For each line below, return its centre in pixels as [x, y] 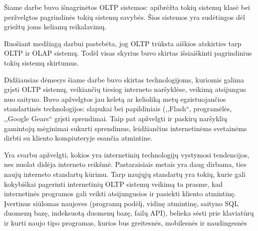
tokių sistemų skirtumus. [42, 62]
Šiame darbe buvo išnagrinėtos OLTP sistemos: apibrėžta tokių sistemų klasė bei [127, 7]
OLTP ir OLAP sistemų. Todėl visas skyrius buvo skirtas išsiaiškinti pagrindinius [128, 53]
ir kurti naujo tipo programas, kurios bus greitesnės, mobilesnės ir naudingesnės [126, 222]
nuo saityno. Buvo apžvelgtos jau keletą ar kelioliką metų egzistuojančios [115, 99]
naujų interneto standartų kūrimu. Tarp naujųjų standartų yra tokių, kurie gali [125, 174]
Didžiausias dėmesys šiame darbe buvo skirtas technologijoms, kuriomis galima [124, 79]
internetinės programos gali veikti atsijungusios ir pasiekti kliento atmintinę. [120, 193]
